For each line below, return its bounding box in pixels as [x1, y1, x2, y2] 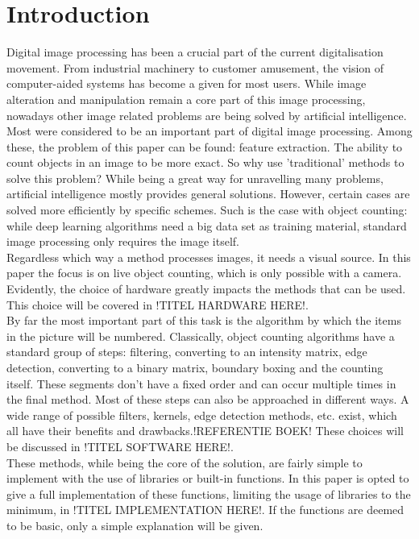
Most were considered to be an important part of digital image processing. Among [6, 122, 413, 139]
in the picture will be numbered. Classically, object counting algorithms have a [6, 327, 395, 344]
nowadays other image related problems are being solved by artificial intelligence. [6, 106, 407, 123]
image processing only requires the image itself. [6, 233, 239, 250]
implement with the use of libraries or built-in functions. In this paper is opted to [6, 470, 409, 487]
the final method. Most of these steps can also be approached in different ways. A [6, 391, 409, 408]
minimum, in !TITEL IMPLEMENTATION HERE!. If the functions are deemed [6, 501, 404, 518]
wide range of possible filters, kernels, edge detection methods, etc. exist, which [6, 406, 397, 423]
